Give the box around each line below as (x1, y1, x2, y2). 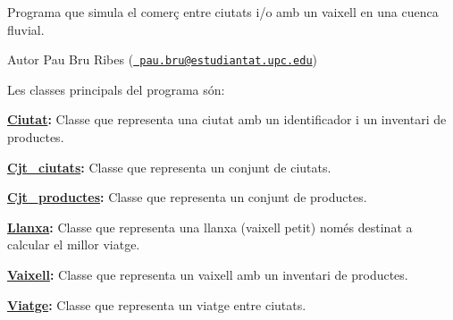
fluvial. (7, 20, 45, 38)
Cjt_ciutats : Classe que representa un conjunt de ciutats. (7, 157, 331, 176)
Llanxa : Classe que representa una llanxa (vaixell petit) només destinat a (7, 217, 413, 236)
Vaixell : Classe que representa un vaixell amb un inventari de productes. (7, 265, 408, 283)
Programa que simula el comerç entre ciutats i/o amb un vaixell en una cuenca (7, 3, 439, 21)
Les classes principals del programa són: (7, 80, 225, 98)
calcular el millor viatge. (7, 235, 140, 254)
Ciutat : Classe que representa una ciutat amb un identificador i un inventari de (7, 110, 447, 129)
